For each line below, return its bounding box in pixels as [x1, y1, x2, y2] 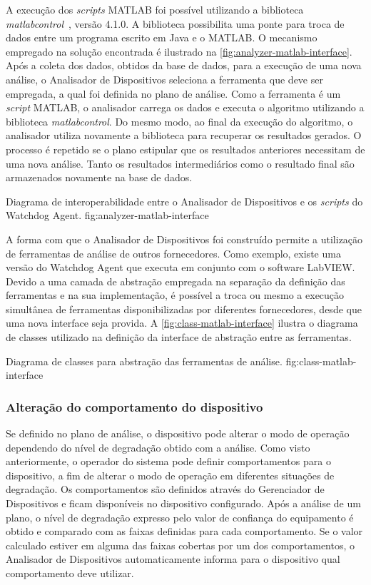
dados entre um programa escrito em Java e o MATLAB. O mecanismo [6, 30, 317, 45]
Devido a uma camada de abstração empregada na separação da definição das [6, 273, 345, 288]
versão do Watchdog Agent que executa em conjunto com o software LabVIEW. [6, 260, 355, 275]
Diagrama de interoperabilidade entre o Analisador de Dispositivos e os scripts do [6, 193, 363, 208]
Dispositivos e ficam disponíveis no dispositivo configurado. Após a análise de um [6, 496, 361, 511]
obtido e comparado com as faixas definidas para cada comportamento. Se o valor [6, 524, 363, 539]
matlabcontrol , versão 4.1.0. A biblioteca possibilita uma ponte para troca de [6, 16, 345, 31]
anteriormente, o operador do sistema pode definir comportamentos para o [6, 454, 331, 469]
